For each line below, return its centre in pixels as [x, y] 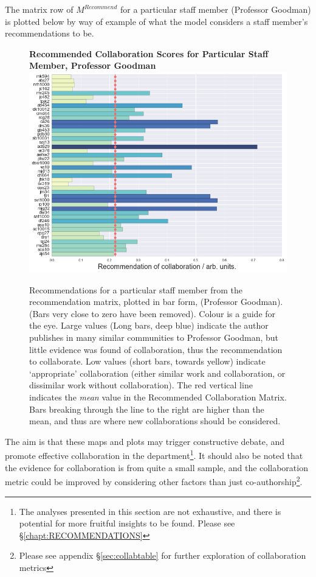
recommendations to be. [50, 33]
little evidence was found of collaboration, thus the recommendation [156, 349]
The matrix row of [39, 9]
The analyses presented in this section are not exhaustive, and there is [150, 511]
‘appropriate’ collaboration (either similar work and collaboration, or [157, 373]
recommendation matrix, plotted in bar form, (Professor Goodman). [156, 302]
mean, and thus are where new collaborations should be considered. [155, 421]
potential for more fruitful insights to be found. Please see [127, 523]
